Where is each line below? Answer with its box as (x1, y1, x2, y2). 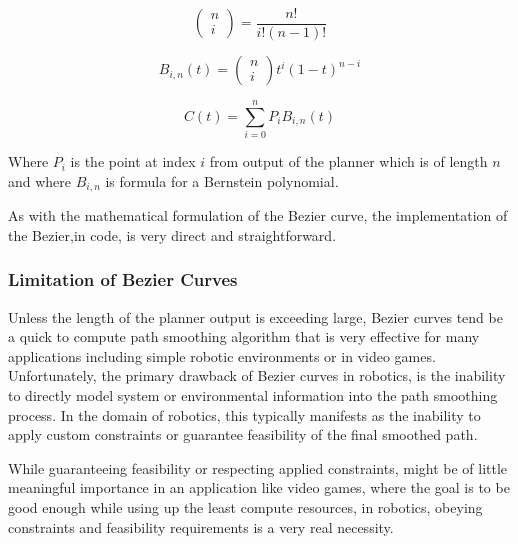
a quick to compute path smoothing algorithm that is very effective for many (8, 326, 480, 347)
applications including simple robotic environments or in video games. (8, 345, 436, 366)
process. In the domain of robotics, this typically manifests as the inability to (8, 404, 481, 425)
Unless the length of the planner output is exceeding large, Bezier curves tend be (8, 306, 503, 327)
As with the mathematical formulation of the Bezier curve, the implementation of (8, 205, 508, 226)
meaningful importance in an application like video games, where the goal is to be (8, 477, 510, 498)
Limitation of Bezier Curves (8, 267, 238, 292)
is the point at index (70, 151, 196, 172)
